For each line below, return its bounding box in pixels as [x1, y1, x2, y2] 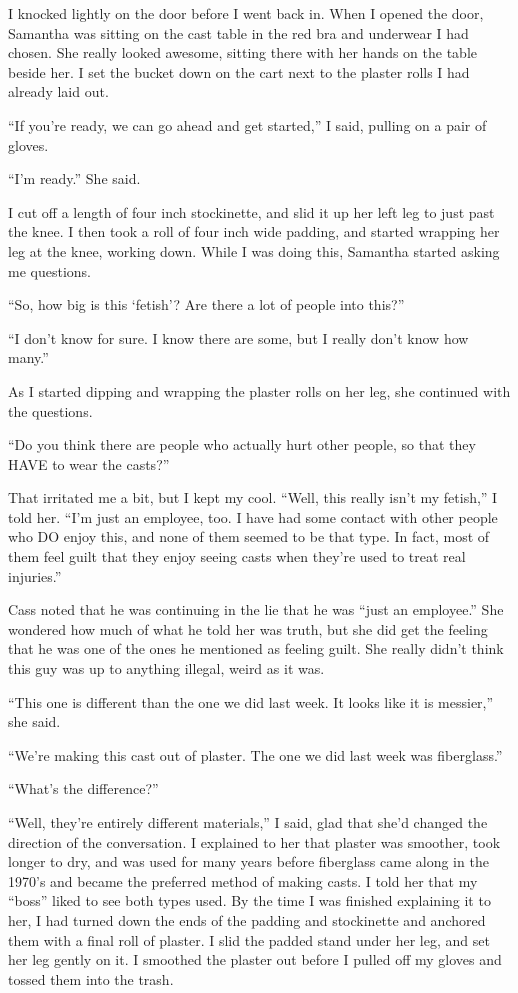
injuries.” [8, 565, 62, 586]
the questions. [8, 400, 93, 421]
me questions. [8, 260, 91, 281]
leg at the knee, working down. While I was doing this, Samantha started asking [8, 240, 500, 261]
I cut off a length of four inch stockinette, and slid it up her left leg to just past [8, 201, 495, 222]
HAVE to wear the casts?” [8, 453, 170, 474]
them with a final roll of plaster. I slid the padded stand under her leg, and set [8, 929, 490, 950]
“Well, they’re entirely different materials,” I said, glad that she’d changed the [8, 812, 488, 832]
